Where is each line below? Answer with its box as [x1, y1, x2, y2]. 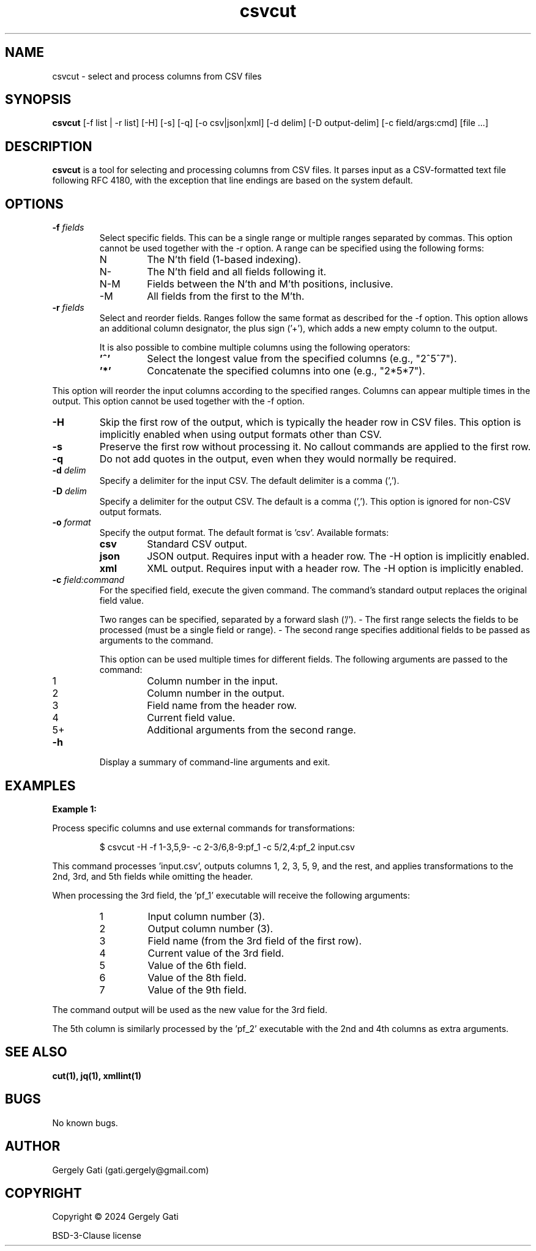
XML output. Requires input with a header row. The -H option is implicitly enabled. [147, 562, 524, 575]
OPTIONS [5, 196, 64, 212]
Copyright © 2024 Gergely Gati [52, 1211, 179, 1222]
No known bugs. [52, 1117, 118, 1128]
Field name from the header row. [147, 699, 297, 712]
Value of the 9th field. [147, 983, 247, 996]
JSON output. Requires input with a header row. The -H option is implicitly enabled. [147, 550, 529, 563]
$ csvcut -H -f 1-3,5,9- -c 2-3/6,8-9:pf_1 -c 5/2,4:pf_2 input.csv [99, 841, 355, 852]
